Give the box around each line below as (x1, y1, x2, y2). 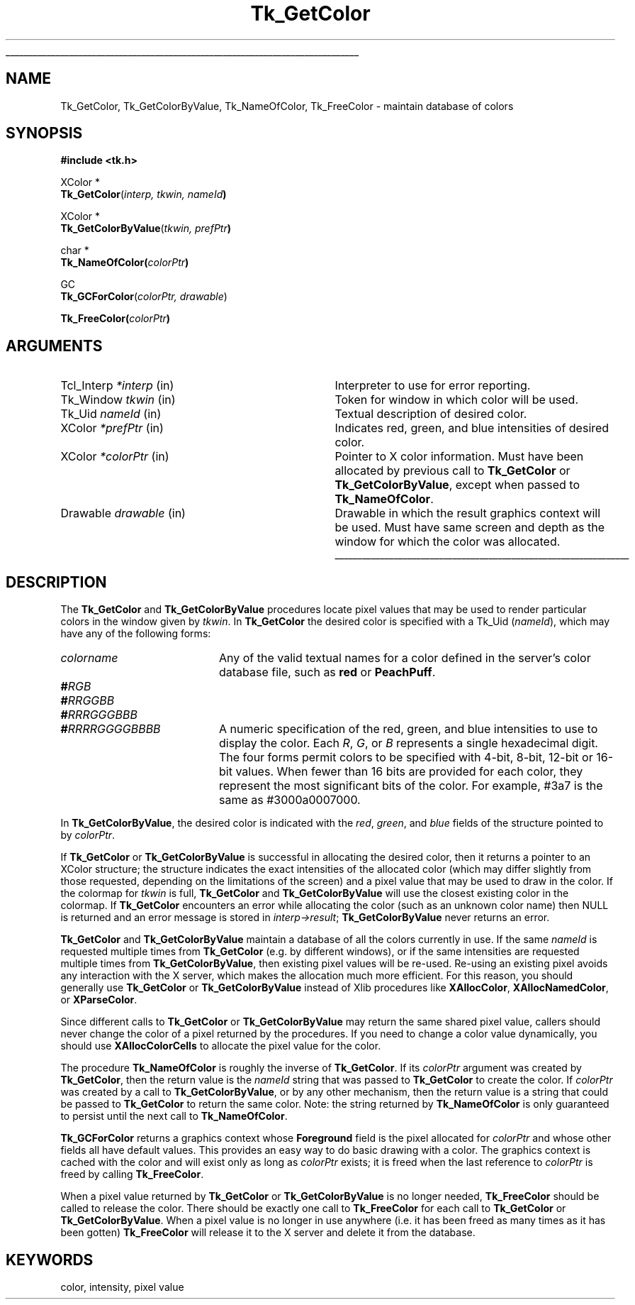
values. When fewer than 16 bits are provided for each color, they (235, 764, 583, 779)
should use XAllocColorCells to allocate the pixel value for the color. (60, 1040, 381, 1052)
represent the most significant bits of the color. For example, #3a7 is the (218, 778, 603, 793)
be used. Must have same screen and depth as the (335, 520, 605, 535)
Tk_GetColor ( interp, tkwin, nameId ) (60, 188, 227, 201)
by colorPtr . (60, 829, 116, 842)
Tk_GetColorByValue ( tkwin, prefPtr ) (60, 222, 231, 235)
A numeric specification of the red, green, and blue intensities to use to (218, 722, 598, 737)
